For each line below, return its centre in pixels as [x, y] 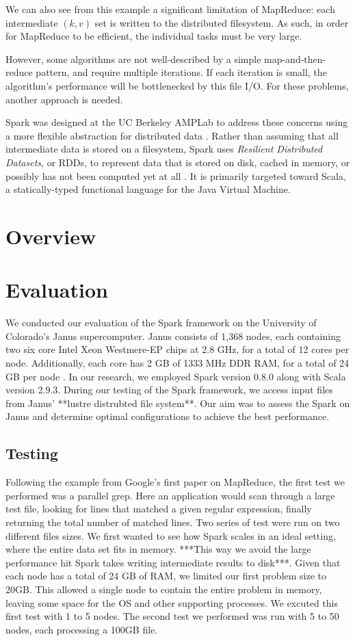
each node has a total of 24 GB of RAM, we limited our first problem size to [166, 576]
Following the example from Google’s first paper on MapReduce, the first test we [175, 482]
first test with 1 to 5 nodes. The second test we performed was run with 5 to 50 [172, 616]
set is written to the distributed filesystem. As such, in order [222, 22]
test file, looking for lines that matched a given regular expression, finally [159, 509]
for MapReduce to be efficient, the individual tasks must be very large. [154, 36]
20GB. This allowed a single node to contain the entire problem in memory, [164, 589]
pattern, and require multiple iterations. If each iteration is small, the [181, 72]
